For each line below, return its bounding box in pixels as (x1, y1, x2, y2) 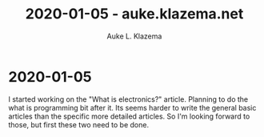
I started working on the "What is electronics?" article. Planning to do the (8, 94, 249, 104)
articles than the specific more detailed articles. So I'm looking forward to (8, 111, 250, 121)
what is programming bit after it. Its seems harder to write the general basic (8, 103, 257, 112)
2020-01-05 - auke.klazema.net (25, 5, 244, 23)
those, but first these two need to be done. (8, 119, 150, 129)
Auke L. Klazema (106, 31, 162, 41)
